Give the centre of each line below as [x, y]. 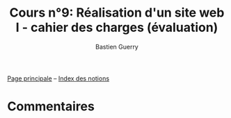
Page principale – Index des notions [58, 78]
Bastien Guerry [117, 47]
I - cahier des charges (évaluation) [117, 27]
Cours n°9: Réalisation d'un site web [117, 13]
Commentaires [51, 107]
